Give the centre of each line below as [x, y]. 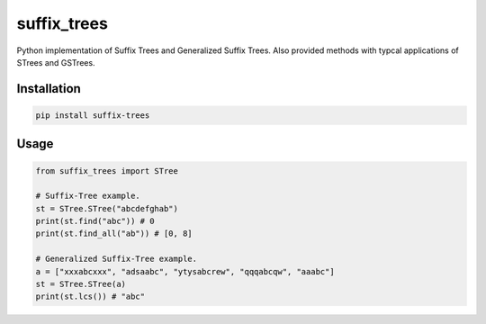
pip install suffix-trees [93, 115]
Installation [49, 89]
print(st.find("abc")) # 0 [95, 221]
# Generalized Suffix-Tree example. [117, 259]
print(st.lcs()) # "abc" [90, 297]
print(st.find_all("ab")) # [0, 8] [114, 234]
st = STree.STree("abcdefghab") [107, 208]
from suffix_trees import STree [107, 171]
